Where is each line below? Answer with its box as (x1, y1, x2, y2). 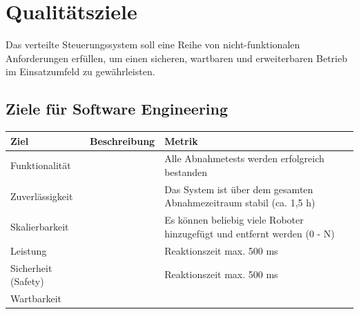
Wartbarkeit (10, 291, 61, 306)
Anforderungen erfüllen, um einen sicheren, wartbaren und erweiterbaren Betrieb (6, 50, 347, 65)
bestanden (164, 165, 208, 179)
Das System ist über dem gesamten (164, 181, 313, 196)
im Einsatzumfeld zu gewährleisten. (6, 64, 155, 79)
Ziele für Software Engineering (6, 98, 229, 119)
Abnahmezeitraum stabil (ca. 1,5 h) (164, 195, 316, 210)
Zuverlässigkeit (10, 188, 73, 203)
